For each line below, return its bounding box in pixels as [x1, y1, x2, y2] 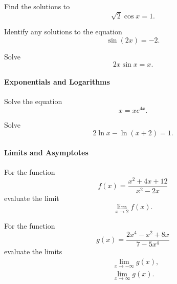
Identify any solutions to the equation [4, 26, 122, 37]
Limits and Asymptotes [4, 147, 88, 157]
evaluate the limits [4, 246, 62, 257]
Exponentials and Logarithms [4, 76, 110, 87]
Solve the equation [4, 96, 62, 107]
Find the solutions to [4, 1, 70, 11]
